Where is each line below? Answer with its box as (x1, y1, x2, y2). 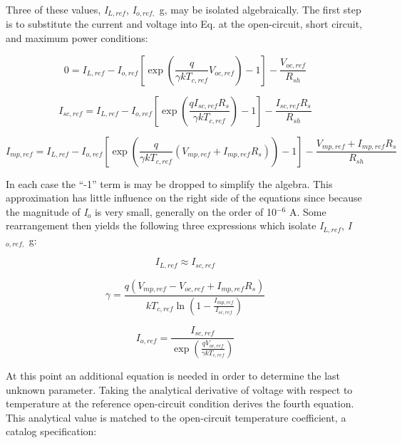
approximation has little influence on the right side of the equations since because (6, 190, 362, 205)
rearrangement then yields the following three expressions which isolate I (6, 218, 324, 233)
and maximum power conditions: (6, 31, 148, 46)
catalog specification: (6, 424, 97, 439)
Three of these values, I (6, 2, 108, 16)
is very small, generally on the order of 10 (94, 204, 277, 219)
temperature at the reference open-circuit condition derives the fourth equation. (6, 396, 354, 411)
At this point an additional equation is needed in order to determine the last (6, 368, 340, 382)
